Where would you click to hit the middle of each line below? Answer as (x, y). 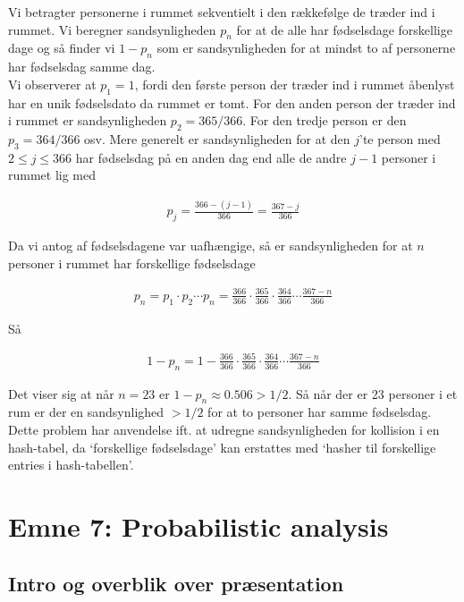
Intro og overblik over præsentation (176, 583)
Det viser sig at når (61, 393)
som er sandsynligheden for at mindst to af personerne (306, 48)
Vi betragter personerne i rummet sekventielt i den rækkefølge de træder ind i (222, 12)
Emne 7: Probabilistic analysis (198, 526)
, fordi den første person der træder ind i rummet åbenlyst (295, 84)
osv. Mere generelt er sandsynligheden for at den (217, 138)
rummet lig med (52, 175)
